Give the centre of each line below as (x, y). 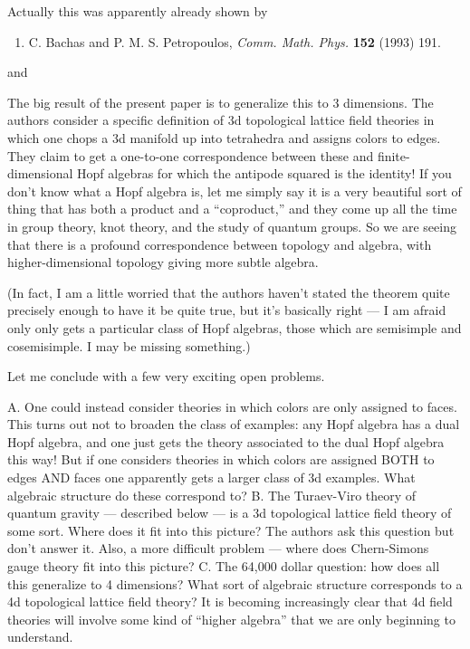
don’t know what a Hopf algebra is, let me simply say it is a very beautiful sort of (235, 191)
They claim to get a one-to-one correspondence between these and (191, 155)
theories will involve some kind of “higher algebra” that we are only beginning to (231, 619)
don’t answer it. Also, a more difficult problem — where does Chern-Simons (218, 548)
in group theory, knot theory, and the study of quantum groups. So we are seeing (232, 226)
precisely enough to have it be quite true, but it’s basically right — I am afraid (227, 310)
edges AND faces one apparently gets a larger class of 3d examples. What (211, 477)
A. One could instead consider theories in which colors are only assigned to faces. (232, 406)
